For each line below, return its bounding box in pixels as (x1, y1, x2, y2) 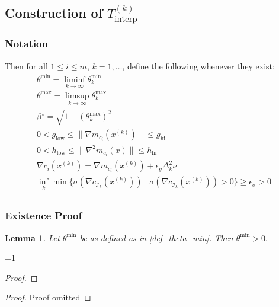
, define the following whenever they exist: (122, 59, 275, 72)
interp (114, 14, 137, 24)
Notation (5, 36, 48, 51)
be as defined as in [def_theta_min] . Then (79, 231, 233, 244)
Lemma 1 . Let (5, 231, 60, 244)
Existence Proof (5, 208, 82, 223)
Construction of (5, 4, 103, 22)
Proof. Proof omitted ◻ (5, 291, 91, 303)
